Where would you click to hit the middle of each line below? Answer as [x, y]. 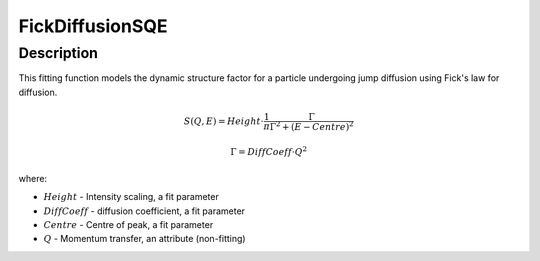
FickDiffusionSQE [93, 26]
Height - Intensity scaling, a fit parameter [131, 197]
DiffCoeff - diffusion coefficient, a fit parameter [144, 211]
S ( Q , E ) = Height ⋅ [223, 121]
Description [58, 53]
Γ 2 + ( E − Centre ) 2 [311, 125]
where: [33, 178]
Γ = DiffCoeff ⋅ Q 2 [269, 151]
